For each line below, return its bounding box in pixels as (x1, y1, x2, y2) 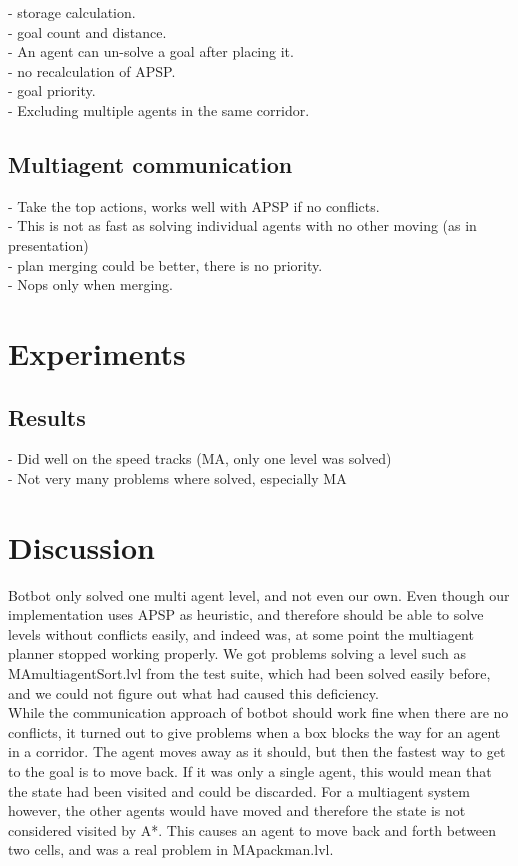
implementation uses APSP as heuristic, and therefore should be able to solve (8, 604, 484, 625)
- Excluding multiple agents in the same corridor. (8, 99, 310, 120)
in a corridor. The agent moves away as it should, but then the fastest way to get (8, 741, 506, 762)
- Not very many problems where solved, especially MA (8, 467, 347, 488)
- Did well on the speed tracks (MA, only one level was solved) (8, 448, 392, 469)
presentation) (8, 234, 89, 255)
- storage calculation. (8, 2, 136, 22)
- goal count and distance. (8, 21, 167, 42)
